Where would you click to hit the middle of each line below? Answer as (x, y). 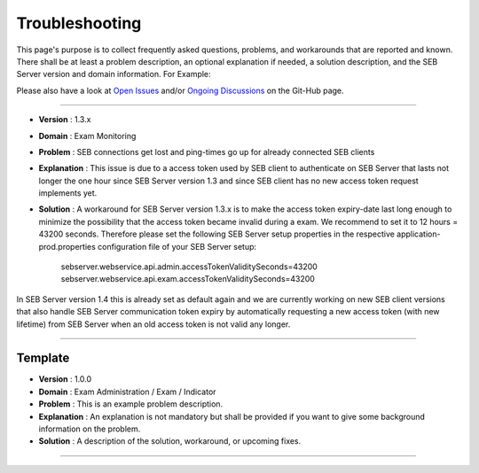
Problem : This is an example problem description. (131, 404)
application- (418, 234)
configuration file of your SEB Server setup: (177, 246)
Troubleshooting (79, 23)
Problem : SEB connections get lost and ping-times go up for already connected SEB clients (207, 151)
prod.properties (67, 246)
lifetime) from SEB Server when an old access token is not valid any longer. (153, 324)
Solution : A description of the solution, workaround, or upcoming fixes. (170, 441)
